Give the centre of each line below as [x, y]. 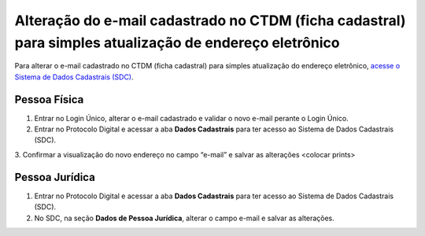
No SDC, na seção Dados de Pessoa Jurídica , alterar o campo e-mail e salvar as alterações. [184, 218]
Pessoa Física [49, 100]
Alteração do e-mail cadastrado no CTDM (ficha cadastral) [210, 20]
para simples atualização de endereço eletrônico [177, 42]
